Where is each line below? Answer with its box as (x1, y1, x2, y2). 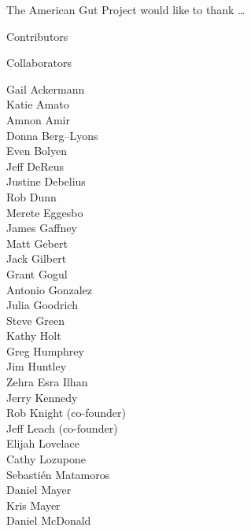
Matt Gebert (6, 234, 68, 251)
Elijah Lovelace (6, 435, 79, 452)
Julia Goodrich (6, 297, 78, 313)
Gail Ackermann (6, 80, 85, 97)
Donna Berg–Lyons (6, 127, 98, 143)
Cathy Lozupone (6, 451, 86, 467)
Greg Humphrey (6, 342, 84, 359)
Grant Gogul (6, 265, 68, 282)
